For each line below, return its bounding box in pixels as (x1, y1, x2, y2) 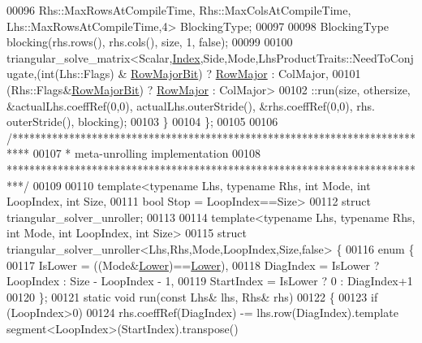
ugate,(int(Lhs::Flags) (6, 65, 114, 82)
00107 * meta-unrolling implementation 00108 (32, 145, 261, 162)
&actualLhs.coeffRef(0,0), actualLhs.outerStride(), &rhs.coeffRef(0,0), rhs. (6, 97, 375, 114)
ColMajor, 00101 (278, 65, 361, 82)
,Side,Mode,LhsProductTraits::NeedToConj (200, 49, 414, 66)
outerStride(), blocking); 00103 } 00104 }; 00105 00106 (6, 113, 278, 130)
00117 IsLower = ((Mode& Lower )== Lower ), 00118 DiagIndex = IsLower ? (6, 256, 380, 273)
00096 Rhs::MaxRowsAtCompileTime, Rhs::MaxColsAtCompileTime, (6, 2, 351, 18)
